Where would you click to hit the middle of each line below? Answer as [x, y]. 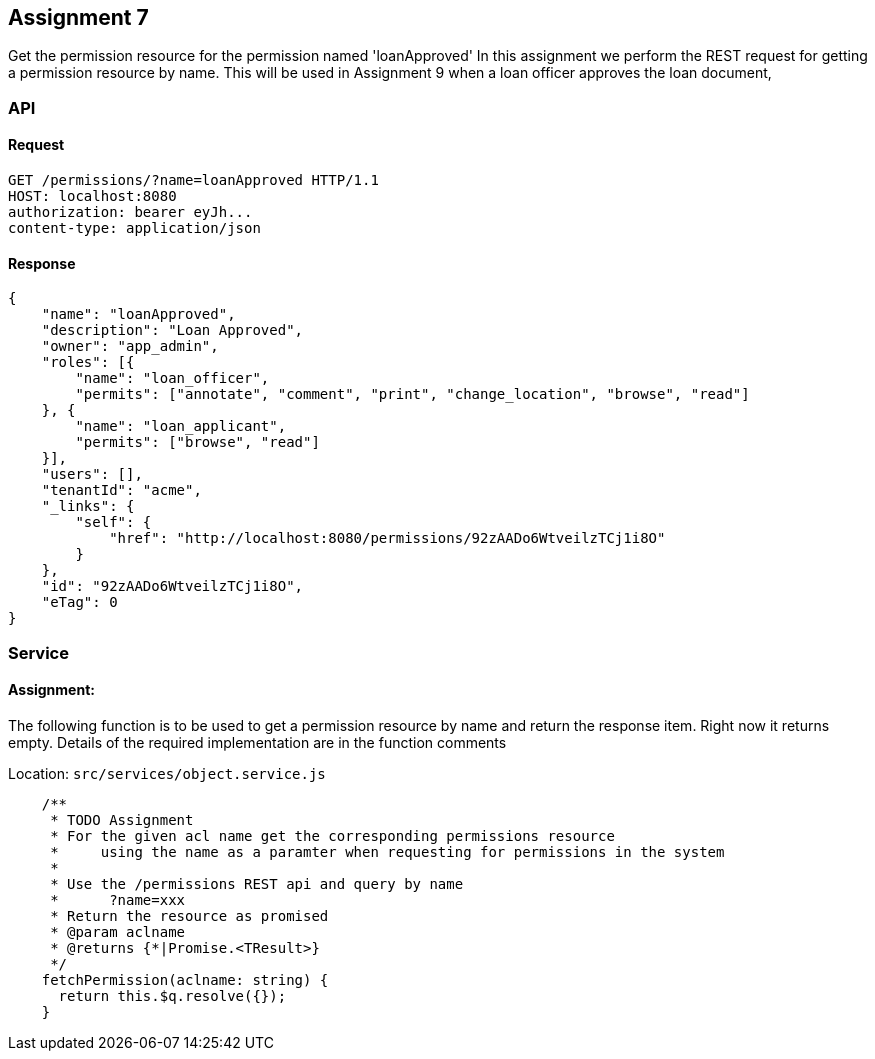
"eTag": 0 [79, 602]
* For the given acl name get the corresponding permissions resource [332, 835]
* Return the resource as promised [189, 915]
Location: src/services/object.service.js [167, 773]
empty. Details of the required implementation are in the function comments [257, 742]
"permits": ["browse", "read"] [197, 442]
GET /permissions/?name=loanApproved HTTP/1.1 [193, 180]
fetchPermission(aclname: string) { [185, 979]
